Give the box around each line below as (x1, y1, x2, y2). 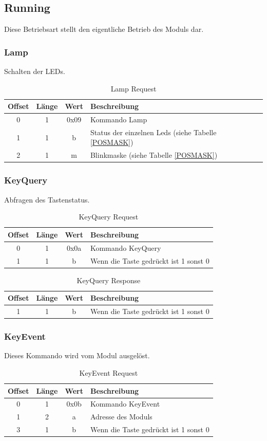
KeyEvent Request (79, 367, 138, 378)
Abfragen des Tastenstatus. (4, 194, 90, 205)
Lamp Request (110, 83, 157, 94)
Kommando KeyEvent (90, 398, 160, 409)
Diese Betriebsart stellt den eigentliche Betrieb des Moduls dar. (4, 24, 204, 34)
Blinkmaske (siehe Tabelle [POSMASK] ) (90, 150, 218, 160)
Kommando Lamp (90, 114, 147, 125)
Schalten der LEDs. (4, 66, 65, 77)
